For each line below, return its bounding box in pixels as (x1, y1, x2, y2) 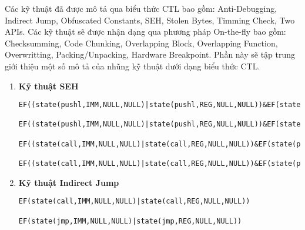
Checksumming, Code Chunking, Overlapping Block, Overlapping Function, (5, 36, 278, 49)
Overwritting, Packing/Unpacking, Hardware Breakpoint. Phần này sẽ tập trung (5, 48, 296, 61)
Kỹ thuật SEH (18, 79, 79, 92)
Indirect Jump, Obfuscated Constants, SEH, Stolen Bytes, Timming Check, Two (5, 14, 295, 26)
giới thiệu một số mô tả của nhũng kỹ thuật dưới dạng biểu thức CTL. (5, 59, 260, 72)
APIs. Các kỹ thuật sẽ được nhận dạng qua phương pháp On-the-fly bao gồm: (5, 25, 286, 38)
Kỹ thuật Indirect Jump (18, 176, 119, 188)
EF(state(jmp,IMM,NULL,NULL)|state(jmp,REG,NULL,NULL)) (18, 216, 242, 225)
